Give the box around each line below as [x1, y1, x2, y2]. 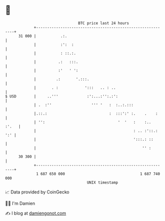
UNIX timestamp [86, 180, 119, 185]
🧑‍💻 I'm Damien [5, 200, 36, 206]
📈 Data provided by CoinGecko [5, 189, 70, 195]
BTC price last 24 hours [78, 21, 129, 26]
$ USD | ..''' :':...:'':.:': [5, 94, 119, 99]
